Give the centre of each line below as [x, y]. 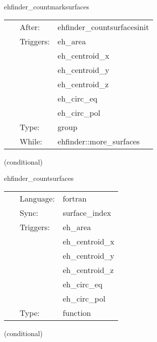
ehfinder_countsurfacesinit [103, 27]
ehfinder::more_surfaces [99, 141]
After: [30, 27]
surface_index [87, 212]
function [77, 312]
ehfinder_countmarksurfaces [47, 6]
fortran [75, 198]
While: [31, 141]
